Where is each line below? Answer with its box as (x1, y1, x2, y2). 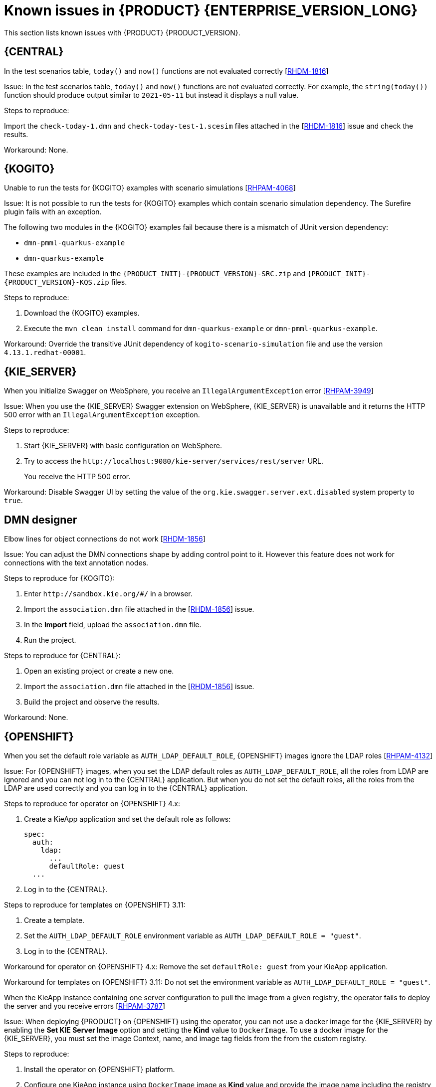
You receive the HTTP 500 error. (24, 472, 131, 481)
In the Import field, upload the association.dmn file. (24, 620, 202, 629)
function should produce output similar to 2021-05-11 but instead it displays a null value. (4, 90, 299, 99)
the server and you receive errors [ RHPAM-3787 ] (4, 1001, 166, 1010)
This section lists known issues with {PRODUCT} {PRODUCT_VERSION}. (4, 28, 240, 37)
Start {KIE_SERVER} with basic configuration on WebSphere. (24, 441, 222, 450)
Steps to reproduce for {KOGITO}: (4, 574, 115, 583)
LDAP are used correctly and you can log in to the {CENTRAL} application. (4, 783, 248, 792)
